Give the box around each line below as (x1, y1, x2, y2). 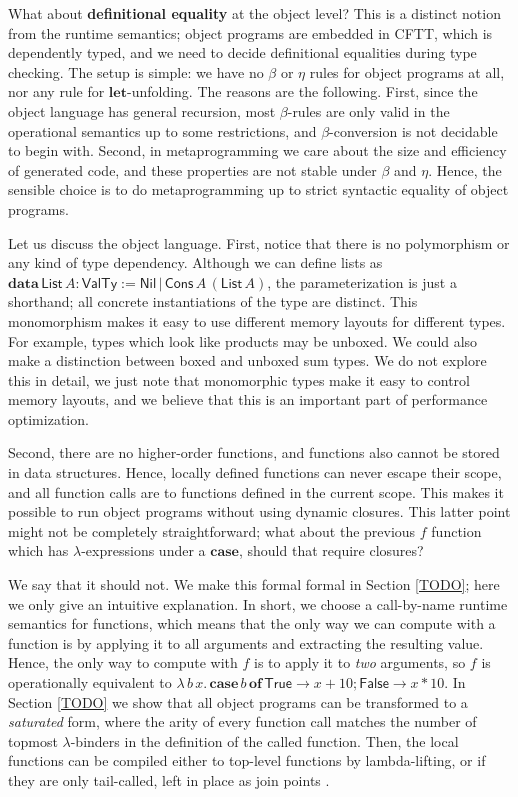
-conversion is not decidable (329, 120, 498, 141)
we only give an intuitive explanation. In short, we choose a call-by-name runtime (8, 593, 508, 614)
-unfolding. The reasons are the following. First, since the (126, 81, 478, 102)
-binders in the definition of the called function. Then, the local (70, 730, 459, 751)
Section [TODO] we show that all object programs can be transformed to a (8, 691, 468, 712)
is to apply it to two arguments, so (254, 652, 466, 673)
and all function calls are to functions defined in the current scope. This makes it (8, 481, 504, 502)
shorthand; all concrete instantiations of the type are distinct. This (8, 291, 418, 312)
